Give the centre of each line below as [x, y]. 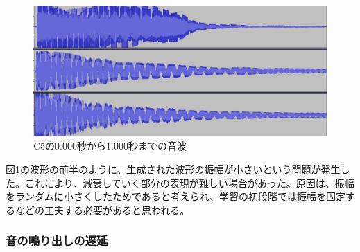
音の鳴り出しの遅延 [57, 241]
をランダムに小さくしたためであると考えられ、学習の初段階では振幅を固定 [175, 196]
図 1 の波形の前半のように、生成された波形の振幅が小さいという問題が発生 [173, 169]
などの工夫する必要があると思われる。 [102, 209]
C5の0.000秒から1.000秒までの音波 [110, 146]
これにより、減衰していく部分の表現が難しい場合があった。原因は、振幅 [189, 182]
